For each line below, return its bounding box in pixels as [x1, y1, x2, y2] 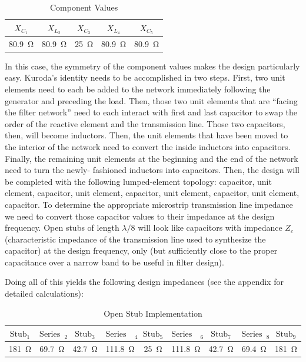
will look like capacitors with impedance [138, 221, 282, 234]
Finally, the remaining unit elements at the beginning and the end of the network [5, 152, 298, 164]
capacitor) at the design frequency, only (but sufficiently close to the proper [5, 244, 278, 257]
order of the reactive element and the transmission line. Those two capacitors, [5, 117, 285, 129]
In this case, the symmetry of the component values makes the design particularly [5, 59, 300, 72]
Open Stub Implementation [104, 307, 202, 319]
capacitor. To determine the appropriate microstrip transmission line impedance [5, 198, 293, 210]
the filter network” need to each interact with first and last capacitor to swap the [5, 106, 297, 118]
